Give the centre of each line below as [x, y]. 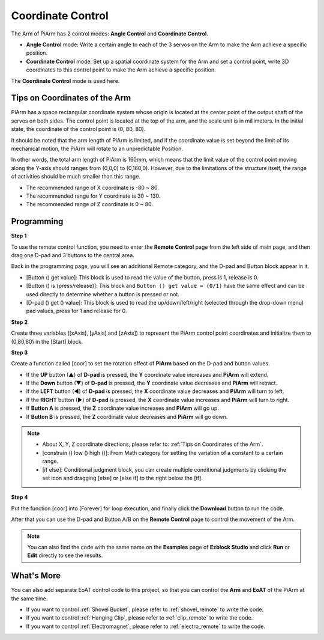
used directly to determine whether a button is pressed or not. [103, 294]
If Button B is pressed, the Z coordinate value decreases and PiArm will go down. [127, 416]
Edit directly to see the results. [65, 555]
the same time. [29, 599]
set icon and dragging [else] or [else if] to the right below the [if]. [123, 478]
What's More [36, 576]
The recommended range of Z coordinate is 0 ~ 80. [89, 204]
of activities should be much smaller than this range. [76, 177]
